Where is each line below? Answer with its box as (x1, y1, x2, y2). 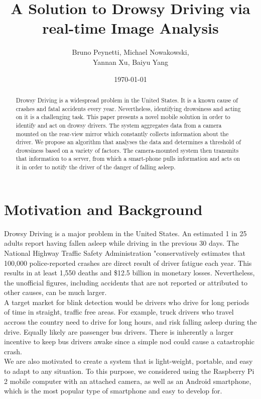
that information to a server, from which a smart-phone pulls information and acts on (16, 154, 240, 163)
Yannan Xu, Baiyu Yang (93, 56, 168, 67)
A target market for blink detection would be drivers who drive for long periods (4, 296, 249, 307)
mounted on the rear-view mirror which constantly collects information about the (16, 129, 229, 138)
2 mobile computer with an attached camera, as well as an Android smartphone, (4, 375, 251, 386)
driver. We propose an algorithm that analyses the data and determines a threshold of (16, 138, 241, 146)
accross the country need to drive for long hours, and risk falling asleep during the (4, 317, 257, 327)
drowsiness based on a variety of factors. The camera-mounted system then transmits (16, 146, 239, 154)
